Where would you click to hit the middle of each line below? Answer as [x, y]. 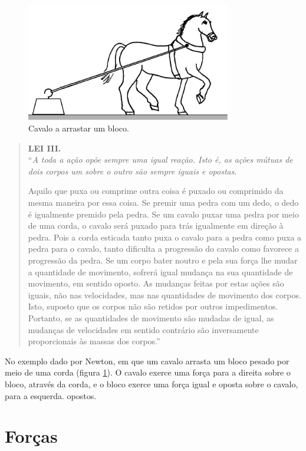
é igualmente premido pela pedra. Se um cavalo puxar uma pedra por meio [163, 214]
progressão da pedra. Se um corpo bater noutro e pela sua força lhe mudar [163, 260]
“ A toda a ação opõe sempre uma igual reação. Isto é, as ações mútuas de [160, 159]
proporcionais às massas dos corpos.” [94, 341]
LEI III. [45, 148]
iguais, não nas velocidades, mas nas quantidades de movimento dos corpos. [164, 294]
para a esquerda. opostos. [51, 395]
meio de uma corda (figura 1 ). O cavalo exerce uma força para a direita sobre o [148, 372]
